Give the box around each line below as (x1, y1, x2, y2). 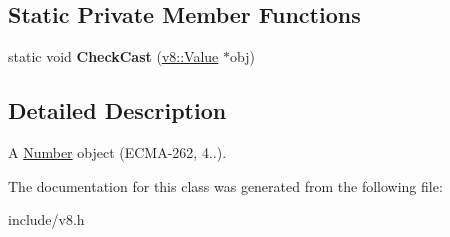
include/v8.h (8, 209, 85, 230)
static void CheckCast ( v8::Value (8, 46, 219, 67)
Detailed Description (8, 95, 227, 126)
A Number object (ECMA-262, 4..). (8, 142, 227, 162)
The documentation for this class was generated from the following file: (8, 175, 443, 196)
